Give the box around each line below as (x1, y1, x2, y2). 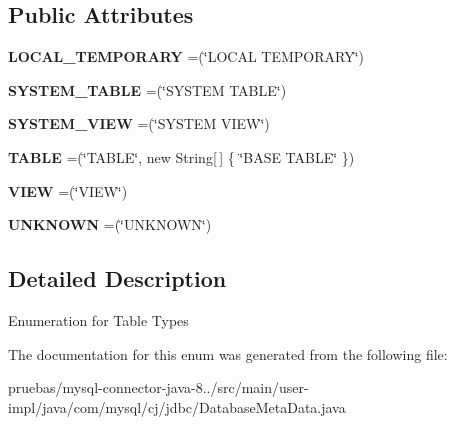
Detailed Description (8, 263, 227, 294)
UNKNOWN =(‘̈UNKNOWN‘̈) (8, 214, 212, 235)
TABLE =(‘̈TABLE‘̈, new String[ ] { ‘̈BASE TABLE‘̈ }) (8, 146, 355, 167)
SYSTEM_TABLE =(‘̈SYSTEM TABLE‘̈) (8, 79, 287, 100)
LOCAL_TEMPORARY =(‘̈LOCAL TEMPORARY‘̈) (8, 46, 365, 67)
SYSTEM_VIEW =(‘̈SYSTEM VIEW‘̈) (8, 113, 270, 134)
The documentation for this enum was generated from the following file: (8, 343, 448, 364)
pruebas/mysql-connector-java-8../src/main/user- (8, 377, 309, 398)
